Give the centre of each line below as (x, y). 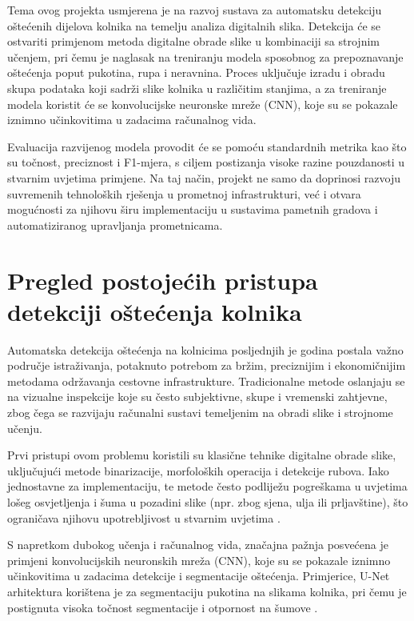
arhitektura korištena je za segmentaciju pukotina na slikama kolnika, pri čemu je (207, 591)
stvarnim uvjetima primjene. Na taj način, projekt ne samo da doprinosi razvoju (204, 177)
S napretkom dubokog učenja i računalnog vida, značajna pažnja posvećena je (198, 545)
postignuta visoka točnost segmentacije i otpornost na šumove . (163, 607)
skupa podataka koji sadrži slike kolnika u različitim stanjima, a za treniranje (197, 88)
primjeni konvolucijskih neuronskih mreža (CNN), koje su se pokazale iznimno (199, 560)
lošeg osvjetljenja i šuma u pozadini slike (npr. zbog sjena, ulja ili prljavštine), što (208, 501)
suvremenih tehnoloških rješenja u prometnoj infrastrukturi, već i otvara (184, 193)
